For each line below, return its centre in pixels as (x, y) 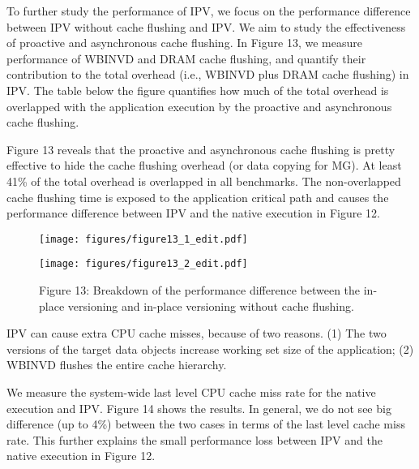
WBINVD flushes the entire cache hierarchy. (117, 365)
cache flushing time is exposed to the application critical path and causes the (198, 197)
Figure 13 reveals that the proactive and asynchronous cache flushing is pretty (201, 149)
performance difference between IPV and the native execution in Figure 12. (193, 213)
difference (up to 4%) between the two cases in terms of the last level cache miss (206, 424)
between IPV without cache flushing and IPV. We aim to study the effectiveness (206, 26)
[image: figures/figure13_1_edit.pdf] (143, 239)
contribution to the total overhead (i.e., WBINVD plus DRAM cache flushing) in (208, 74)
